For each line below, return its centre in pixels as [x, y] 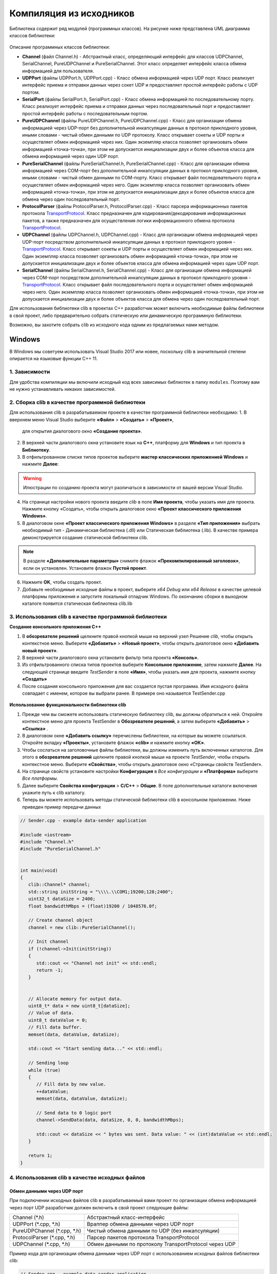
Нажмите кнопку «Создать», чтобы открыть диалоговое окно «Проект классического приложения [132, 509]
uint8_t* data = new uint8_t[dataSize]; [79, 1006]
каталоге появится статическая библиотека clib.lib [77, 603]
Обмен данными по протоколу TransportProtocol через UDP [161, 1244]
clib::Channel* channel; [59, 885]
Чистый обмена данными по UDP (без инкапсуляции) [153, 1231]
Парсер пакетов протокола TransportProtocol [143, 1237]
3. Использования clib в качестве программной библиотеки [88, 617]
